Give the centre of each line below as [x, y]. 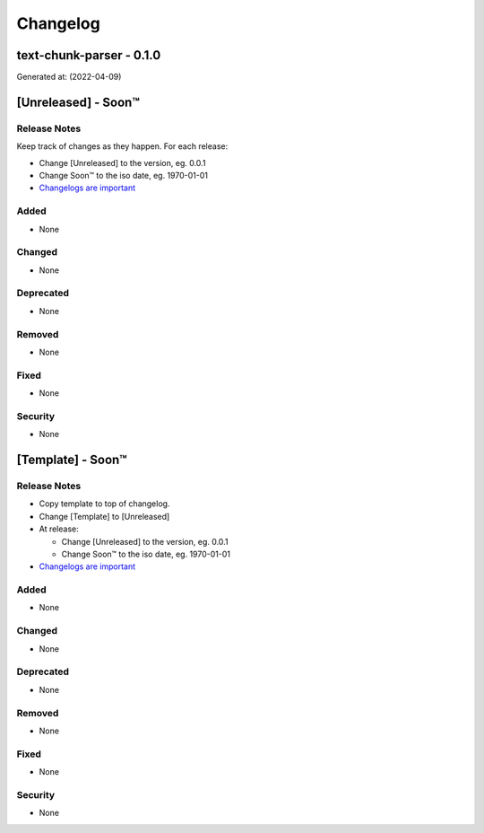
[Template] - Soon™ [72, 460]
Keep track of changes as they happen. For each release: [122, 146]
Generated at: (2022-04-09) [69, 77]
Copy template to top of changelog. [104, 504]
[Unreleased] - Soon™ [78, 102]
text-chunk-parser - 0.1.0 [89, 55]
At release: [59, 529]
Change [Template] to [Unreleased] [104, 516]
